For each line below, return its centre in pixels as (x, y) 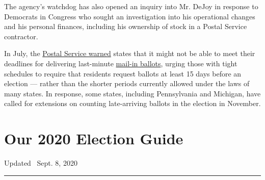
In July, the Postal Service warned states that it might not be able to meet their (130, 53)
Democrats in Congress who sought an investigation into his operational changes (130, 16)
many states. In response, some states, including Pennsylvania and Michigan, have (132, 93)
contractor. (21, 36)
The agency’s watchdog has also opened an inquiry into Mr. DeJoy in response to (131, 6)
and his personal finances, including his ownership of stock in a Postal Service (126, 26)
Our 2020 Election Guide (94, 138)
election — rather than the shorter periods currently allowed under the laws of (127, 83)
